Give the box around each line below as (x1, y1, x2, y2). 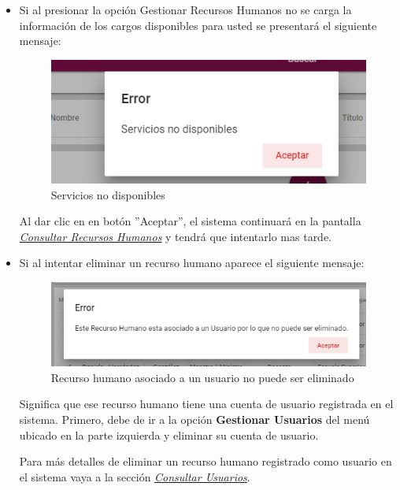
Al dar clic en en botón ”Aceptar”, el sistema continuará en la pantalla (19, 213, 361, 229)
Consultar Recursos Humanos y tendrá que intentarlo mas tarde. (19, 228, 332, 244)
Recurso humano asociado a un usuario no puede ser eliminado (50, 369, 354, 385)
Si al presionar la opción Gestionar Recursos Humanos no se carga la (19, 2, 352, 17)
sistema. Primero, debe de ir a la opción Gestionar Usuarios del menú (19, 410, 370, 427)
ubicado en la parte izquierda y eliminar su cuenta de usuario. (19, 426, 319, 443)
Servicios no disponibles (50, 186, 165, 202)
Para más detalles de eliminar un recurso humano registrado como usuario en (19, 453, 392, 470)
